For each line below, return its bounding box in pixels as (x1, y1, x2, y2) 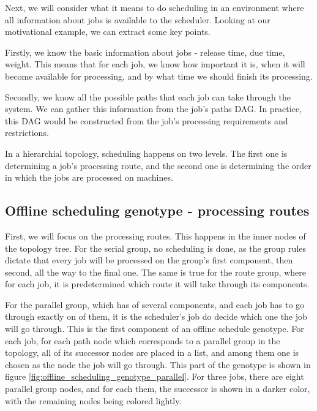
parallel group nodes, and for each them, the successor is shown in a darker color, (5, 382, 310, 395)
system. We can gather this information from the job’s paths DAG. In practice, (5, 102, 302, 115)
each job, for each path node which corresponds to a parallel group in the (5, 334, 280, 347)
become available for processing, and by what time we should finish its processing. (5, 69, 313, 82)
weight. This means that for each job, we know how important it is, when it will (5, 58, 305, 70)
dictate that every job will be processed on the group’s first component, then (5, 254, 293, 266)
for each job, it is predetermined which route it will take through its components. (5, 277, 310, 290)
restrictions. (5, 126, 49, 139)
